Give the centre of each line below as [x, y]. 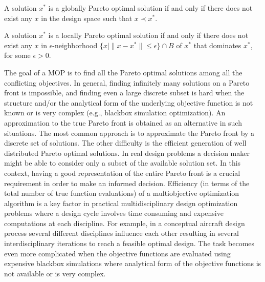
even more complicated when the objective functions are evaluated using [117, 253]
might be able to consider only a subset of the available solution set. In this [123, 163]
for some [17, 55]
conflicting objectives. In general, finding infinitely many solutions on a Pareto [127, 82]
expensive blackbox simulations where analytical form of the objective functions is [133, 263]
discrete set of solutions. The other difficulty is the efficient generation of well [125, 143]
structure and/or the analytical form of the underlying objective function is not [129, 102]
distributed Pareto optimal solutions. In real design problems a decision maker [127, 153]
